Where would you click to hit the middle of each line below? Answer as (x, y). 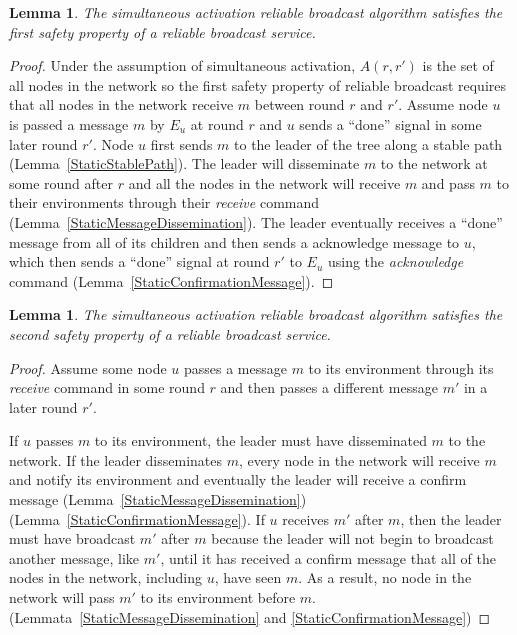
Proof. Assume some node (88, 367)
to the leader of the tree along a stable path (368, 143)
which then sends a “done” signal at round (139, 261)
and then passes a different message (329, 387)
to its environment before (218, 597)
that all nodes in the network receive (121, 104)
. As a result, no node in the (385, 577)
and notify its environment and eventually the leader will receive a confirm (238, 479)
